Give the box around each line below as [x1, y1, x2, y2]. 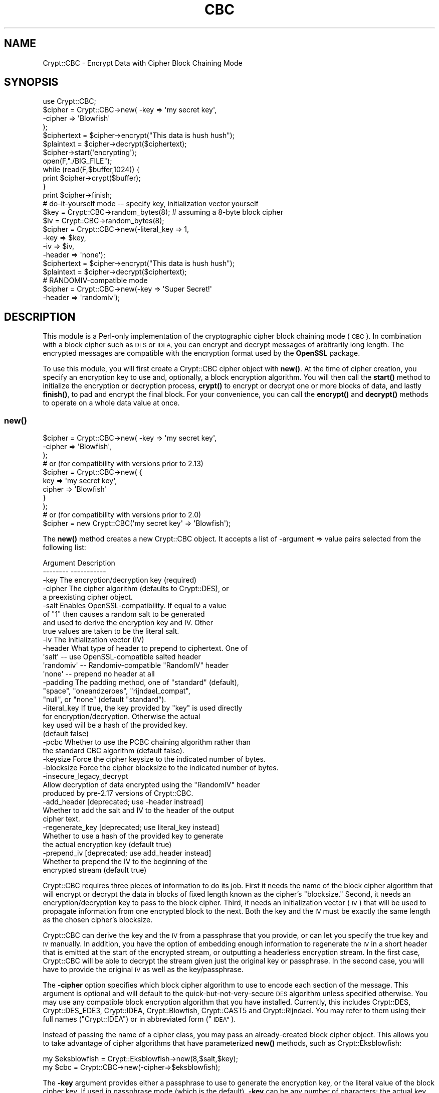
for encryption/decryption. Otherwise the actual [43, 712, 200, 721]
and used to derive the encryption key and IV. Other [43, 618, 213, 627]
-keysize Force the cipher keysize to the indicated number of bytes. [43, 755, 266, 764]
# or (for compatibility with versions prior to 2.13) [43, 459, 203, 468]
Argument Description [43, 559, 115, 568]
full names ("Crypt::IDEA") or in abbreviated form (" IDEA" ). [43, 1015, 236, 1024]
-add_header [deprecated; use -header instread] [43, 797, 203, 806]
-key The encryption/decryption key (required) [43, 576, 197, 585]
